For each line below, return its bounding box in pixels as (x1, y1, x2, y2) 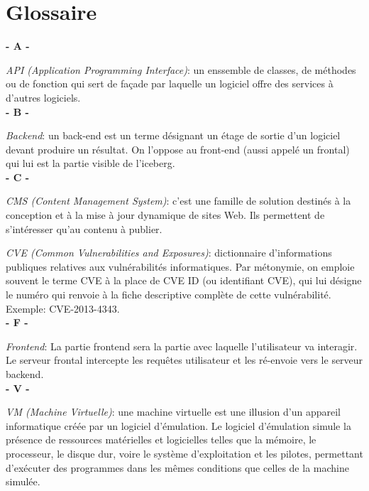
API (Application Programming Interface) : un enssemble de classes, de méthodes (6, 62, 356, 77)
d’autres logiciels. (6, 90, 81, 104)
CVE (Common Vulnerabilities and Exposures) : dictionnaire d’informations (6, 245, 332, 260)
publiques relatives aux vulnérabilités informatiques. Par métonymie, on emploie (6, 259, 355, 274)
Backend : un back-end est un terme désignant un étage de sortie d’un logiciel (6, 128, 341, 143)
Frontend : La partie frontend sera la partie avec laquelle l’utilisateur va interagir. (6, 338, 358, 353)
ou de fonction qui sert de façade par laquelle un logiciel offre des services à (6, 76, 334, 91)
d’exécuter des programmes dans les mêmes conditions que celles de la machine (6, 460, 349, 475)
